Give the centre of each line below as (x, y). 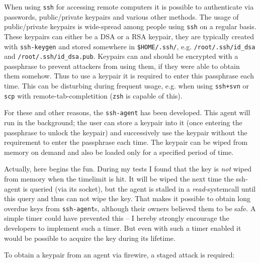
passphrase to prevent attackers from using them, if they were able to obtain (122, 66)
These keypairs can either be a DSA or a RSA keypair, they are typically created (129, 36)
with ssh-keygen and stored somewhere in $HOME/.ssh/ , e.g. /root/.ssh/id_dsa (130, 46)
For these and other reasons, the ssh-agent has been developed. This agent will (127, 112)
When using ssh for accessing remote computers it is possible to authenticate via (129, 7)
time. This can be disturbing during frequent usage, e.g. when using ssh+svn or (126, 85)
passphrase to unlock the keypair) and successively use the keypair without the (126, 132)
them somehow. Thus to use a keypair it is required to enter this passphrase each (129, 76)
